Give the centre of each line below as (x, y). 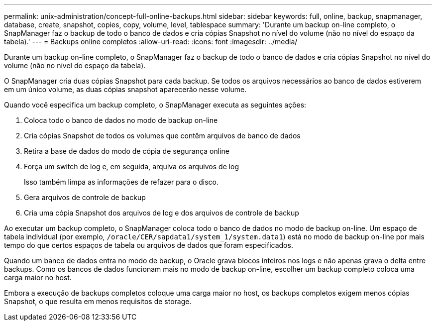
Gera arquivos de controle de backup (85, 197)
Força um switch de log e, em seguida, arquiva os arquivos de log (132, 166)
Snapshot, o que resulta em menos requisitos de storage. (98, 301)
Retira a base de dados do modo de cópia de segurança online (127, 151)
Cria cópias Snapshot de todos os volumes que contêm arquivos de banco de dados (162, 136)
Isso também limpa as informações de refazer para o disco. (121, 182)
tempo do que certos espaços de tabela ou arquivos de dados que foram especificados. (149, 245)
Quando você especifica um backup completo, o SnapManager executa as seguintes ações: (155, 105)
